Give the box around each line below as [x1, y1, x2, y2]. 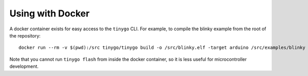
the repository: [9, 32, 41, 39]
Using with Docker [9, 8, 90, 19]
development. [9, 63, 38, 69]
